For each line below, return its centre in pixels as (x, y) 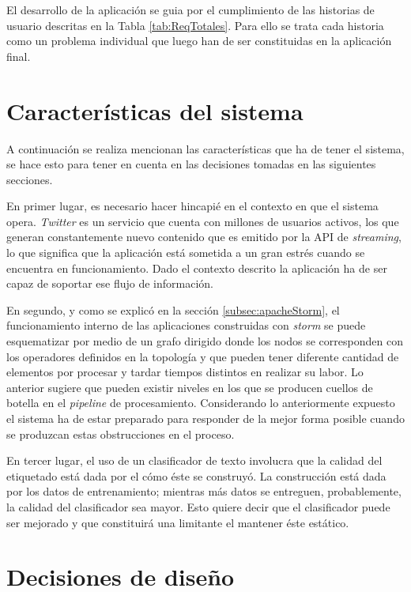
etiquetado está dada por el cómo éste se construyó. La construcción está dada (196, 475)
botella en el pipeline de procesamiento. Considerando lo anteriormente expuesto (201, 403)
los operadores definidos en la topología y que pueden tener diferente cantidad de (203, 356)
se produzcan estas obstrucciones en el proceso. (121, 434)
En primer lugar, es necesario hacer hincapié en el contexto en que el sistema (192, 206)
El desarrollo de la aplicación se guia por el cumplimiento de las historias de (190, 9)
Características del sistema (155, 110)
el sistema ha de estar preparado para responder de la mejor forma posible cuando (205, 418)
